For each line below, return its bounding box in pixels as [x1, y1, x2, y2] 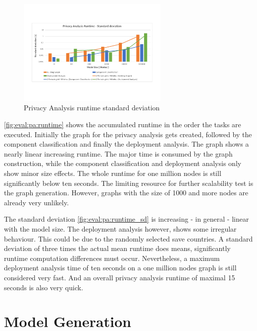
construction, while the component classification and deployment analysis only [4, 158, 242, 168]
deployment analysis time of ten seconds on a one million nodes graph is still [4, 262, 237, 273]
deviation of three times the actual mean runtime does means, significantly [4, 243, 231, 253]
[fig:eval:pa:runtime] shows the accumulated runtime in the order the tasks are [4, 119, 241, 130]
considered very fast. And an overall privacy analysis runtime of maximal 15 [4, 272, 235, 282]
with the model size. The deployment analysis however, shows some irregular [4, 223, 237, 234]
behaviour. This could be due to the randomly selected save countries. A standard [4, 233, 253, 244]
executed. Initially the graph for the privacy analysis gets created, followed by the [4, 129, 252, 139]
